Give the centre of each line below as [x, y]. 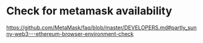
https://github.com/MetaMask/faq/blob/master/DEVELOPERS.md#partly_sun [101, 27]
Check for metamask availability [89, 11]
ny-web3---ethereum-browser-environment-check [70, 33]
